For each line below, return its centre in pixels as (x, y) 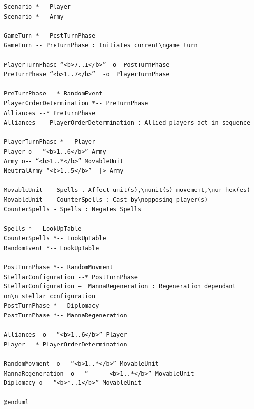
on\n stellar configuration (50, 296)
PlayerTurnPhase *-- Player (50, 142)
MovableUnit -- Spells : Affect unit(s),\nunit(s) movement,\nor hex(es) (127, 190)
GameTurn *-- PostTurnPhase (50, 36)
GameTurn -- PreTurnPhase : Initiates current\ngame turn (101, 46)
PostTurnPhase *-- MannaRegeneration (66, 315)
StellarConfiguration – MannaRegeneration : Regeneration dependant (120, 287)
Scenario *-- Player (38, 7)
